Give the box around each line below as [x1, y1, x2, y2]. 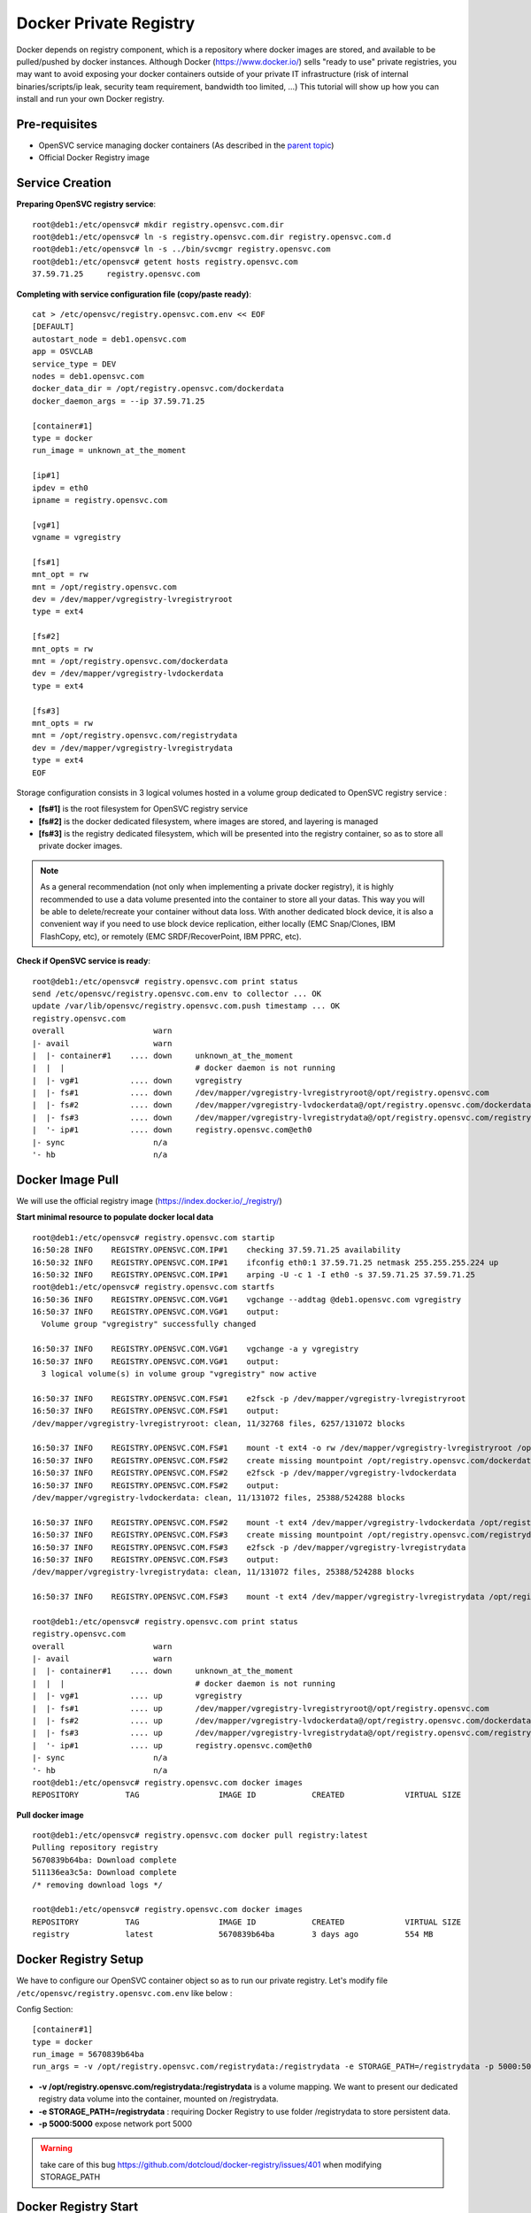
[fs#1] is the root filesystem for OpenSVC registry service [38, 804, 248, 814]
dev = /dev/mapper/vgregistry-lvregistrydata [32, 743, 234, 752]
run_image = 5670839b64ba [32, 2049, 145, 2060]
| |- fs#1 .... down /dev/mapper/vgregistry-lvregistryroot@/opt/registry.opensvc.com [32, 1088, 490, 1098]
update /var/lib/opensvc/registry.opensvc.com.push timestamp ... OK [32, 1001, 341, 1011]
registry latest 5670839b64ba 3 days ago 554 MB [32, 1930, 434, 1939]
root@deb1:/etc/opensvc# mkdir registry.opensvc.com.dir [32, 220, 285, 229]
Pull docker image [16, 1809, 84, 1820]
